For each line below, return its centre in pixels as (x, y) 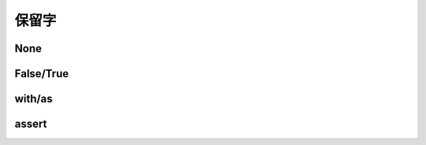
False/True (42, 74)
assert (31, 124)
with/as (34, 99)
